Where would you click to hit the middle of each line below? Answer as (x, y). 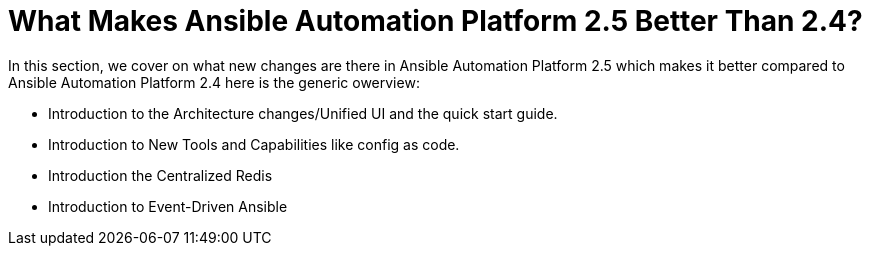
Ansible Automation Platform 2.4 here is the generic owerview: (214, 82)
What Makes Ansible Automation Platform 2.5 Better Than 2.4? (435, 21)
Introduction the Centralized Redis (160, 175)
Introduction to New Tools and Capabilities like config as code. (254, 144)
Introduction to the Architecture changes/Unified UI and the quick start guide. (303, 113)
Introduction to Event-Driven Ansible (168, 206)
